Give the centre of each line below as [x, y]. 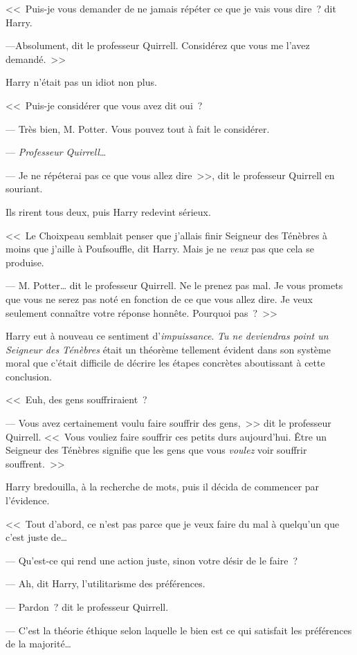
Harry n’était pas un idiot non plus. [81, 82]
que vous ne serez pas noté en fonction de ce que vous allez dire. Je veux [159, 298]
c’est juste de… [37, 537]
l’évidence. [28, 500]
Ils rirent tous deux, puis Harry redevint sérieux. [108, 211]
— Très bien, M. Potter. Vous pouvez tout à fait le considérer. [138, 128]
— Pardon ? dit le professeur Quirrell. [87, 607]
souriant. [24, 188]
